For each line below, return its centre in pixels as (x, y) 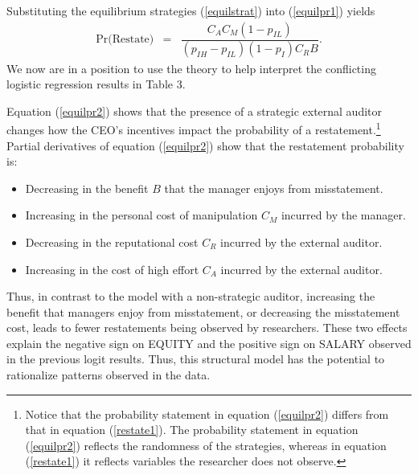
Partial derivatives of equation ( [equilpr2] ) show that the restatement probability (205, 145)
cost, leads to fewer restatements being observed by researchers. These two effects (207, 328)
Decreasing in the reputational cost (112, 242)
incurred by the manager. (343, 215)
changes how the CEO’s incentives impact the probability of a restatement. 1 (194, 128)
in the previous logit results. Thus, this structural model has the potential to (196, 359)
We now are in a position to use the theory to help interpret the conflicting (191, 68)
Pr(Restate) (125, 40)
